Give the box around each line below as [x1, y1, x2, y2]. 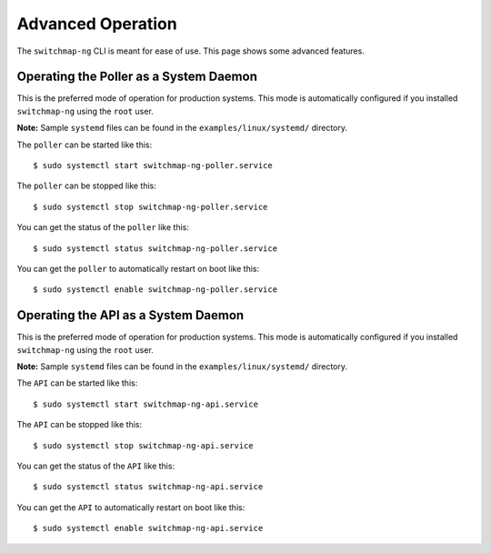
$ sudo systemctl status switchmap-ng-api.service [33, 482, 264, 492]
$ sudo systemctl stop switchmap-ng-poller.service [33, 201, 268, 212]
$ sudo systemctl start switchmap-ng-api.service [33, 398, 259, 409]
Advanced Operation [16, 14, 177, 34]
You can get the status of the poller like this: [16, 222, 190, 233]
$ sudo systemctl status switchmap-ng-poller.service [33, 243, 277, 254]
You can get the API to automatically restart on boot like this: [16, 501, 245, 513]
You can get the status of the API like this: [16, 460, 175, 471]
